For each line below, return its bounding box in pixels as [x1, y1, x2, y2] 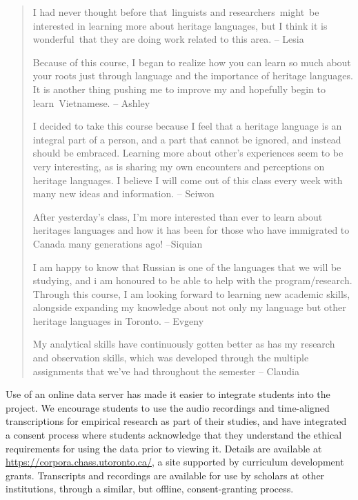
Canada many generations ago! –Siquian [32, 236, 203, 250]
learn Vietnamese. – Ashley [32, 95, 150, 110]
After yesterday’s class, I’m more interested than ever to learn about [32, 209, 323, 223]
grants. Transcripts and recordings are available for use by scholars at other [6, 468, 325, 482]
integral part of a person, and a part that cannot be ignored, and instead [32, 132, 341, 146]
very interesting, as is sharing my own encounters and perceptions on [32, 159, 325, 173]
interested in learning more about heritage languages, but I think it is [32, 18, 328, 32]
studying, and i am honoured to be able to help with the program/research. [32, 273, 352, 288]
